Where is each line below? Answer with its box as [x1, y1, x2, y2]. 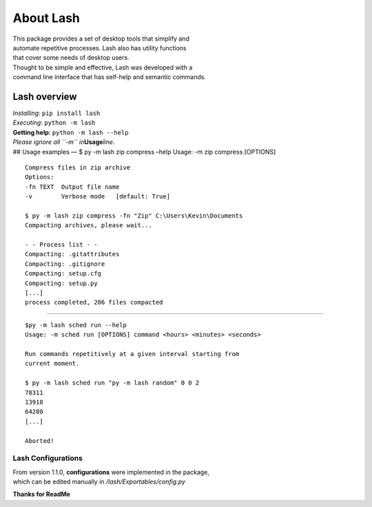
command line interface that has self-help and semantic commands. [12, 73, 207, 81]
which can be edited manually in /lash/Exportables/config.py [12, 477, 186, 486]
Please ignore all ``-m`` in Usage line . [12, 138, 115, 146]
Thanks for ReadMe [12, 490, 70, 499]
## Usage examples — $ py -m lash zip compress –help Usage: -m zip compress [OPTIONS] [12, 147, 276, 156]
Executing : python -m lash [12, 118, 96, 127]
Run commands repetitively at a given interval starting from [25, 350, 240, 358]
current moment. [25, 360, 80, 368]
